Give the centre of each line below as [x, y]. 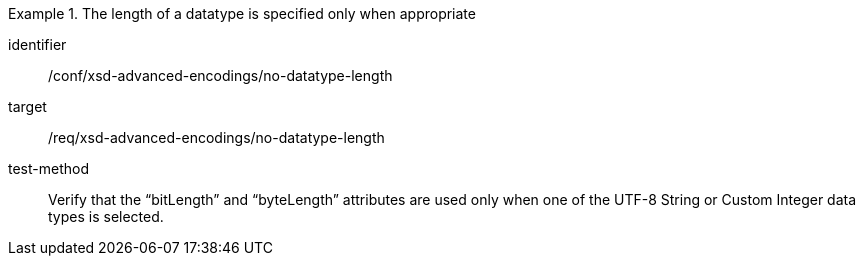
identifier [37, 44]
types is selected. [106, 216]
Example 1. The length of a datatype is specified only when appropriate [242, 13]
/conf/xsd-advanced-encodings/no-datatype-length [220, 75]
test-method [48, 168]
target [27, 106]
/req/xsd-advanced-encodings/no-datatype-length [216, 137]
